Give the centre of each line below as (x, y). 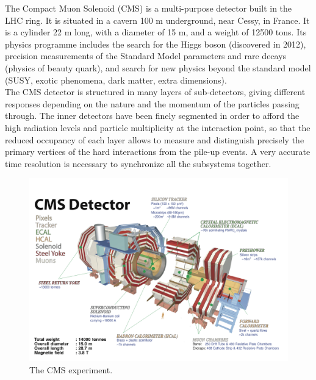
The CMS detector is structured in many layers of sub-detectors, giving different (155, 92)
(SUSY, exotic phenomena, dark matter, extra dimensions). (116, 80)
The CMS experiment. (71, 369)
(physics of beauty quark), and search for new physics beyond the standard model (158, 67)
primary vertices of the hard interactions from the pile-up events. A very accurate (158, 152)
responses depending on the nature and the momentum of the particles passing (152, 103)
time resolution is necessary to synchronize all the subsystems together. (138, 163)
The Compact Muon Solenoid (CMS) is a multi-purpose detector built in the (149, 8)
